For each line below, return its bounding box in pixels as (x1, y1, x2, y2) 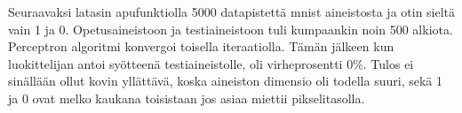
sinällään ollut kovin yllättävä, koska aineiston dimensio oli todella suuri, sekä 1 (8, 72, 442, 90)
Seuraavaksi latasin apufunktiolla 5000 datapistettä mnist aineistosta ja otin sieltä (8, 3, 456, 20)
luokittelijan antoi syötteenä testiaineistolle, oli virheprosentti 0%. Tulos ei (8, 54, 414, 72)
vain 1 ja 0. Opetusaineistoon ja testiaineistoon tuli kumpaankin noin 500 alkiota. (8, 19, 453, 38)
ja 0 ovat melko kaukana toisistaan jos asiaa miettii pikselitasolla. (8, 88, 365, 107)
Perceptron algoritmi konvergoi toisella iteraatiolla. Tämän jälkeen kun (8, 37, 394, 56)
